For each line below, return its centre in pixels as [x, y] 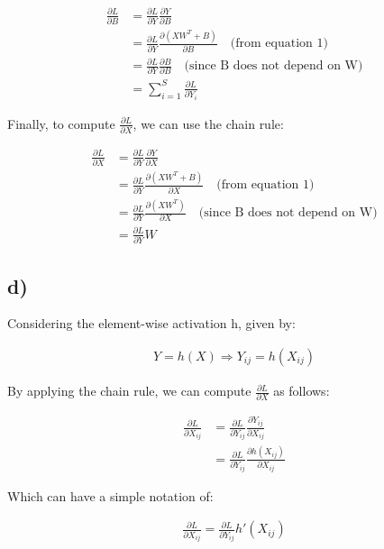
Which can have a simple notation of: [110, 495]
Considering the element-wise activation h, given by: [151, 323]
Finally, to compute [61, 123]
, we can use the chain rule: [208, 123]
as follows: [302, 391]
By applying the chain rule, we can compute [129, 391]
